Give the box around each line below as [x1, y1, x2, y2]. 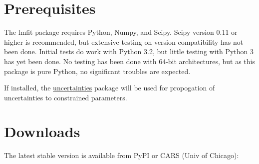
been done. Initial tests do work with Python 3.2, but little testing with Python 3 [4, 46, 254, 57]
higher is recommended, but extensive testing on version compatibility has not [4, 36, 244, 47]
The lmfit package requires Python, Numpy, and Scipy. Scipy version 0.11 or [4, 27, 238, 37]
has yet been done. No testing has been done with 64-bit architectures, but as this [4, 56, 255, 66]
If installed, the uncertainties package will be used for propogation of [4, 82, 215, 93]
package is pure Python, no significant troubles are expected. [4, 66, 191, 76]
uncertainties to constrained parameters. [4, 92, 127, 102]
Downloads [4, 121, 80, 142]
